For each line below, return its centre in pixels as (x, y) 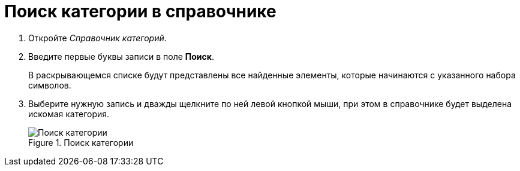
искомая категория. (69, 114)
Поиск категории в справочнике (140, 11)
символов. (50, 85)
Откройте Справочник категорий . (97, 38)
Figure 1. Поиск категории (81, 142)
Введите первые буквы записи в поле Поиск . (121, 56)
